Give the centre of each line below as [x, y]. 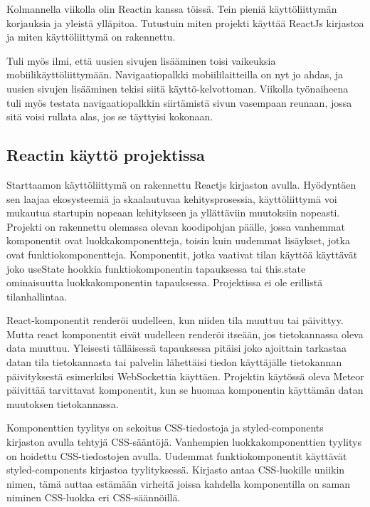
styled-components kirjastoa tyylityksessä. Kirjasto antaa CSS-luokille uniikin [176, 470]
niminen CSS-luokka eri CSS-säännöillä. [94, 497]
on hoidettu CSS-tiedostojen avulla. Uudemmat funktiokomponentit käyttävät [177, 455]
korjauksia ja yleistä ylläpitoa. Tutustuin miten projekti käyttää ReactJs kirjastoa [185, 22]
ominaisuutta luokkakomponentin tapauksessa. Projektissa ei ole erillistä [165, 282]
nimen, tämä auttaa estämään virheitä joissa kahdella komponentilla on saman [178, 483]
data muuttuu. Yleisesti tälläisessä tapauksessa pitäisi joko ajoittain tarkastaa [176, 348]
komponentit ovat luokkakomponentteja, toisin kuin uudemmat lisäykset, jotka [178, 240]
